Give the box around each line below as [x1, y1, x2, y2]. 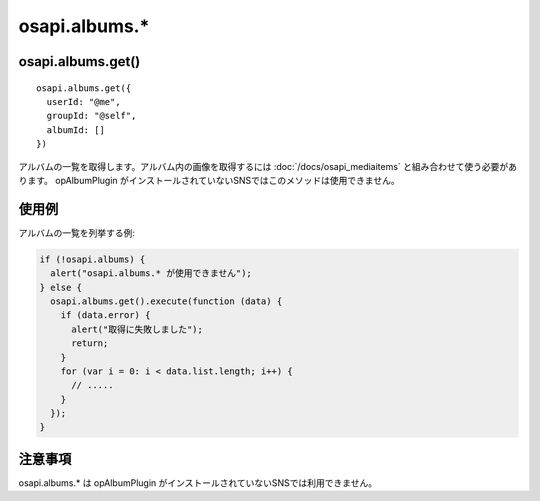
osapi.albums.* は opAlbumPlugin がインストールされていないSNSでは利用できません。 [18, 476, 378, 489]
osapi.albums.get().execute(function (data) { [50, 295, 283, 307]
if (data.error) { [60, 310, 151, 321]
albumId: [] [46, 124, 105, 135]
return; [71, 338, 109, 349]
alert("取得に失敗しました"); [71, 323, 204, 335]
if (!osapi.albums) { [39, 253, 146, 265]
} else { [39, 281, 83, 293]
